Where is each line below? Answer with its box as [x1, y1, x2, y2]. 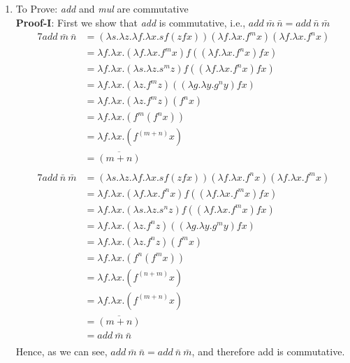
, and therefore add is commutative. [191, 344, 345, 359]
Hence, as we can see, [15, 344, 108, 359]
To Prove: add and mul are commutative [15, 1, 189, 15]
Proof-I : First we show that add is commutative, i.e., [15, 15, 246, 29]
